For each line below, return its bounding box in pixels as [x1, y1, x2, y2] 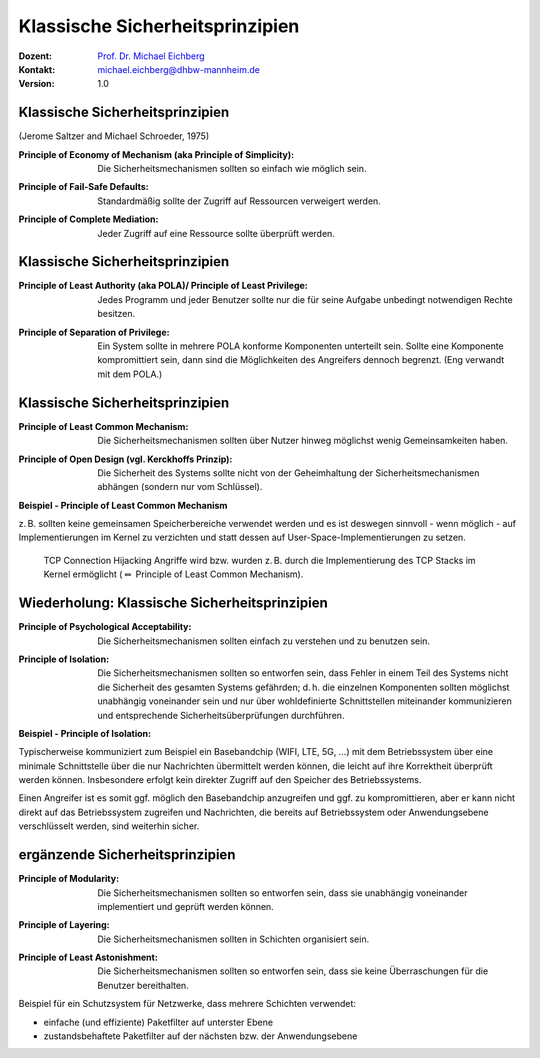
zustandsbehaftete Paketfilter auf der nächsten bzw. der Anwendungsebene [43, 1030, 358, 1042]
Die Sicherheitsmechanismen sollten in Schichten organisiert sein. [97, 933, 370, 945]
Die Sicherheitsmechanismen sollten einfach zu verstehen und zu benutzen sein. [97, 635, 430, 647]
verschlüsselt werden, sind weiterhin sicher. [18, 820, 200, 832]
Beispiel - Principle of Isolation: [18, 727, 152, 739]
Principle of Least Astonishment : [18, 951, 159, 964]
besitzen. [97, 308, 136, 320]
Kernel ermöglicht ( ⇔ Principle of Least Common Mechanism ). [43, 568, 304, 580]
